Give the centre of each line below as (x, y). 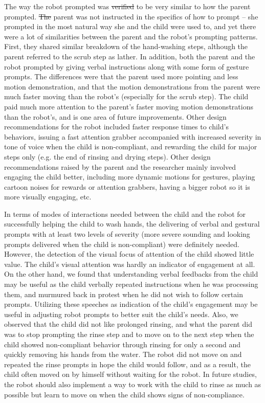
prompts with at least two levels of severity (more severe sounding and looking (127, 234)
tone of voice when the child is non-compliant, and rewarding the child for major (131, 147)
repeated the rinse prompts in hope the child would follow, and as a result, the (127, 364)
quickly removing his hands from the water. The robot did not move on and (123, 354)
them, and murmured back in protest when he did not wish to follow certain (124, 294)
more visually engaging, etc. (48, 197)
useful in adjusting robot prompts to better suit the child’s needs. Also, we (121, 314)
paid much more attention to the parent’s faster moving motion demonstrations (129, 106)
